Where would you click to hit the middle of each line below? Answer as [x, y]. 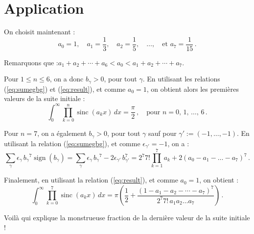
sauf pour [162, 133]
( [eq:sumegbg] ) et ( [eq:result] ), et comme [65, 89]
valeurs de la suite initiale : [45, 98]
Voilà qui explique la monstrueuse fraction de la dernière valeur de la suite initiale [127, 217]
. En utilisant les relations [181, 79]
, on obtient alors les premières [193, 89]
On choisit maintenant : [40, 32]
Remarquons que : [31, 62]
